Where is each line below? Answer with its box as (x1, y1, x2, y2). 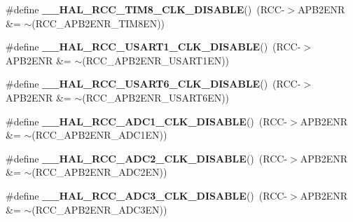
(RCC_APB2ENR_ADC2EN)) (32, 165, 167, 179)
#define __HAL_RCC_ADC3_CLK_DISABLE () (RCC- (6, 188, 288, 202)
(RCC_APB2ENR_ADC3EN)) (32, 202, 167, 216)
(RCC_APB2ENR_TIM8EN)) (32, 15, 165, 30)
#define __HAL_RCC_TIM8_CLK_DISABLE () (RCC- (6, 2, 285, 16)
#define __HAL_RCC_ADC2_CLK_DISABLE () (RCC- (6, 151, 288, 165)
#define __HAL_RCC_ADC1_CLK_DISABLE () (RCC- (6, 113, 288, 128)
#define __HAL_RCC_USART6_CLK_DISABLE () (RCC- (6, 76, 301, 91)
